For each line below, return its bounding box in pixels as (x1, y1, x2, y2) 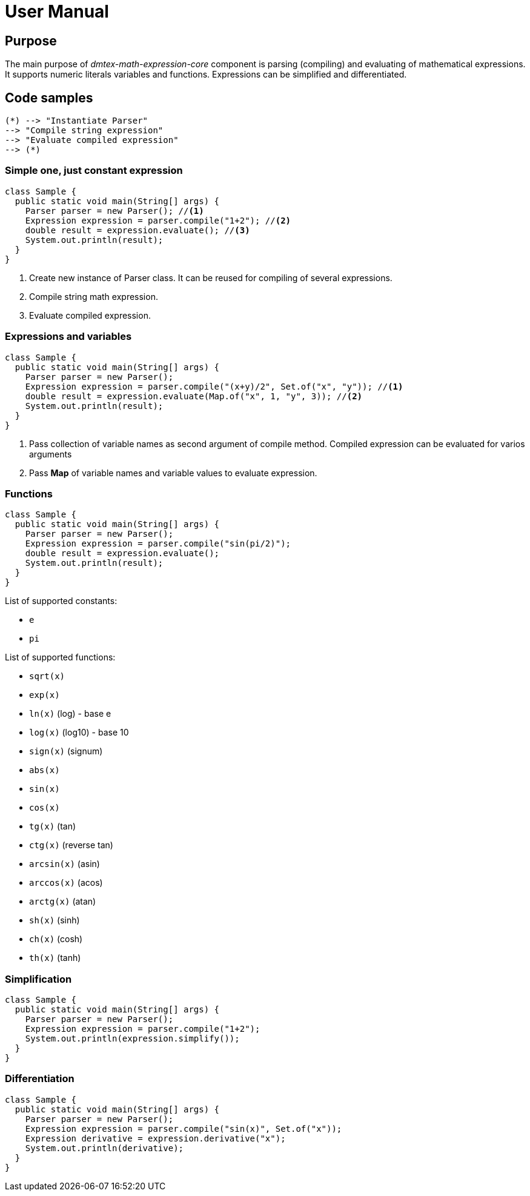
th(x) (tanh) (29, 952, 81, 963)
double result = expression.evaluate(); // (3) (25, 225, 250, 235)
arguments (29, 448, 72, 459)
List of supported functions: (5, 652, 116, 663)
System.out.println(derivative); (25, 1143, 184, 1153)
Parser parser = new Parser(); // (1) (25, 205, 204, 216)
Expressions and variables (5, 330, 132, 343)
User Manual (5, 1, 109, 22)
